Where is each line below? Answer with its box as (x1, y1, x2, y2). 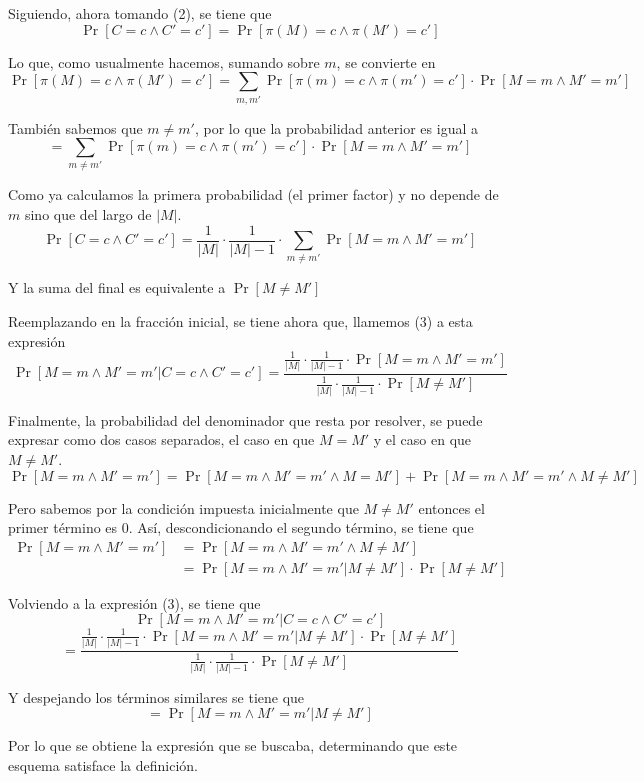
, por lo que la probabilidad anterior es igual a (194, 117, 478, 138)
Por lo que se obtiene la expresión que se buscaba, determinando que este (8, 735, 458, 756)
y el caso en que (373, 429, 472, 450)
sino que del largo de (24, 204, 152, 225)
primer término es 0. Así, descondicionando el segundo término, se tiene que (8, 517, 474, 538)
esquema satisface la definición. (8, 755, 198, 776)
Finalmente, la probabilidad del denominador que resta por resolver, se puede (8, 409, 483, 430)
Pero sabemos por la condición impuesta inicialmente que (8, 497, 359, 518)
